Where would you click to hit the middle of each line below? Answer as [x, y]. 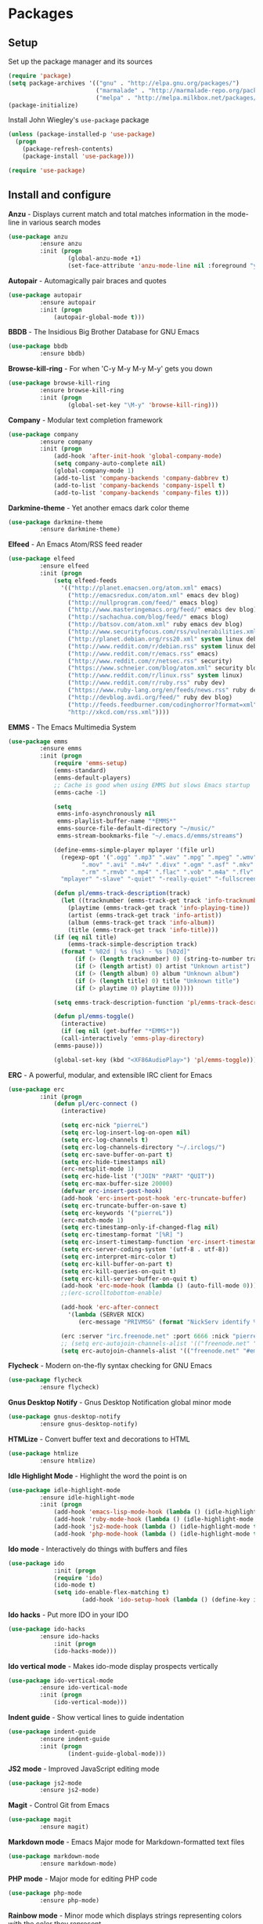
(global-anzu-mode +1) [105, 259]
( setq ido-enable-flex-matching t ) [112, 1593]
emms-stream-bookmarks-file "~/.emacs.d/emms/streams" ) [150, 836]
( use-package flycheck [45, 1380]
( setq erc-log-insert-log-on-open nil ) [126, 1133]
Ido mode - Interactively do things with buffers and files [98, 1549]
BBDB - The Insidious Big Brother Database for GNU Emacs [104, 332]
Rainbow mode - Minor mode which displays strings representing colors [125, 1915]
